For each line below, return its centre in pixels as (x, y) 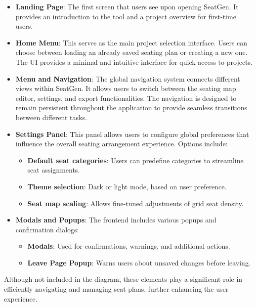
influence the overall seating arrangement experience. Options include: (122, 144)
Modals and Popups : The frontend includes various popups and (116, 220)
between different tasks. (51, 117)
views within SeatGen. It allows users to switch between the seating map (126, 88)
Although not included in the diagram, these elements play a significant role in (123, 279)
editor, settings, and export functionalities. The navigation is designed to (126, 98)
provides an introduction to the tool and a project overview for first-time (126, 16)
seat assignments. (54, 170)
